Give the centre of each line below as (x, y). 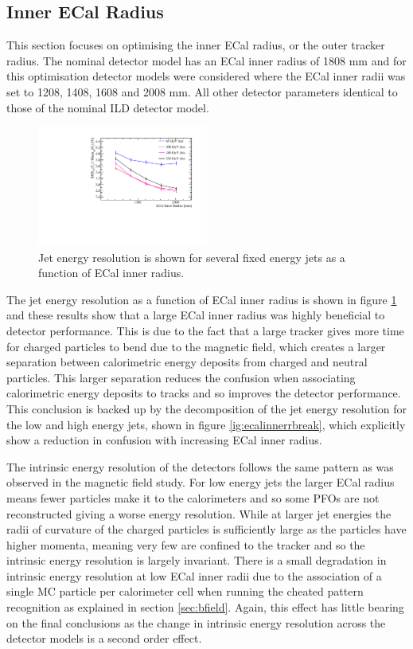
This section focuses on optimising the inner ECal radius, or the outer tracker (196, 45)
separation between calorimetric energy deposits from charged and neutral (187, 362)
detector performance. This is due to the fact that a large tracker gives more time (205, 330)
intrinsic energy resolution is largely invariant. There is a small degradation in (197, 560)
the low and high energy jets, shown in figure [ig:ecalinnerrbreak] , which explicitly (206, 424)
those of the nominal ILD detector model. (108, 107)
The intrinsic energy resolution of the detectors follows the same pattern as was (200, 466)
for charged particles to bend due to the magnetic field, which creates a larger (196, 346)
